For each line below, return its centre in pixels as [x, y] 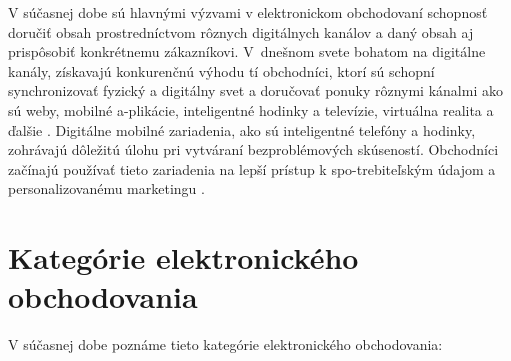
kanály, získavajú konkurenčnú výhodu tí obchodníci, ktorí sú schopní [221, 70]
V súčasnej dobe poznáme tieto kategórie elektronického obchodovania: [225, 344]
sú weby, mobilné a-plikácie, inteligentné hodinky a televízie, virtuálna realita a [251, 109]
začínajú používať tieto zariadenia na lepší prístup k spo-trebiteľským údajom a [252, 168]
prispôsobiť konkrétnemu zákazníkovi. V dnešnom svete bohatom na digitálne [247, 51]
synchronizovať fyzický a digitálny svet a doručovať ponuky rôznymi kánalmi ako [255, 90]
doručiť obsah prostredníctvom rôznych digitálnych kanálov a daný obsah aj [241, 31]
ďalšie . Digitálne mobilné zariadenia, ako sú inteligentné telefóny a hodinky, [242, 129]
